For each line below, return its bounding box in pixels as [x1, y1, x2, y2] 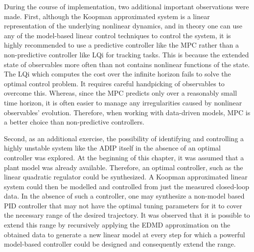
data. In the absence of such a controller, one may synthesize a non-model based [4, 191, 245, 201]
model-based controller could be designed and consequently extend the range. [4, 239, 236, 249]
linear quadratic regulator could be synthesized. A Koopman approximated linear [4, 172, 248, 182]
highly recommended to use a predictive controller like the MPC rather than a [4, 40, 239, 50]
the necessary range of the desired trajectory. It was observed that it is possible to [4, 210, 250, 220]
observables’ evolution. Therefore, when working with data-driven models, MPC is [4, 107, 251, 117]
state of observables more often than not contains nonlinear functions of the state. [4, 59, 250, 69]
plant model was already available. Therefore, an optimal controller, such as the [4, 162, 243, 172]
